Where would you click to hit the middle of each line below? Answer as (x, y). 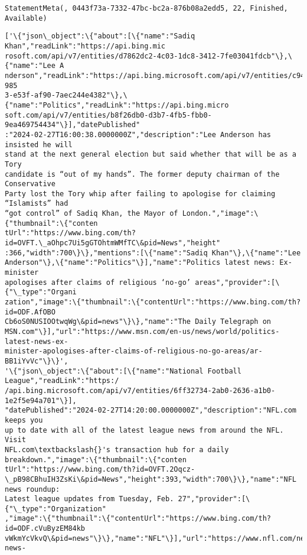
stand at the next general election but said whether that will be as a (151, 155)
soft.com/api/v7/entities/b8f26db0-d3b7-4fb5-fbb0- (108, 115)
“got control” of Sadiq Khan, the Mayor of (92, 214)
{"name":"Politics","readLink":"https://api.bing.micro (117, 105)
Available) (26, 18)
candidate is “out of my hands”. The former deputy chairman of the (142, 174)
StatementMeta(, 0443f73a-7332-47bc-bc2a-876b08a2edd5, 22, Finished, (146, 8)
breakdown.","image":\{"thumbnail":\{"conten (96, 460)
